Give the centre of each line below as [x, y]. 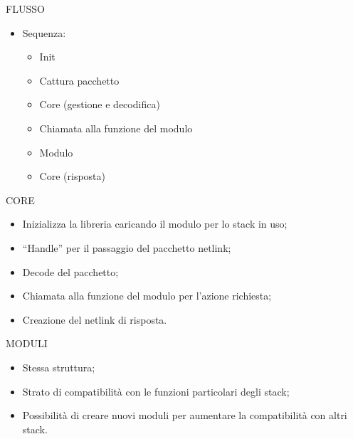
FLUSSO [25, 9]
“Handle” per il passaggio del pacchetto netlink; [127, 247]
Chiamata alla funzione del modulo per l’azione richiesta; [147, 296]
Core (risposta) [72, 176]
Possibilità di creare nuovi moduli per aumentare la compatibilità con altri [185, 415]
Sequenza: [44, 32]
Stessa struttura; [59, 367]
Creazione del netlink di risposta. [95, 319]
